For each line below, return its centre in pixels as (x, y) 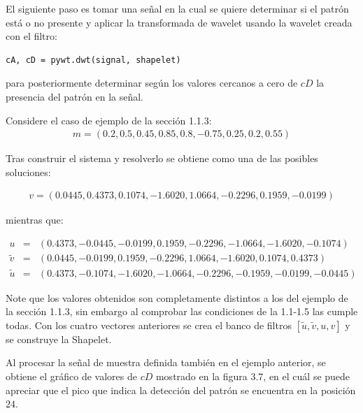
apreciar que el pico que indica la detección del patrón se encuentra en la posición (181, 390)
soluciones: (28, 172)
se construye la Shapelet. (59, 339)
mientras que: (35, 220)
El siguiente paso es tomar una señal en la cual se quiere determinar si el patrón (177, 8)
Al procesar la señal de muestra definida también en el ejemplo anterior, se (166, 362)
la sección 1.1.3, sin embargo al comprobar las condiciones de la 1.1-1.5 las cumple (182, 311)
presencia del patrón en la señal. (75, 96)
